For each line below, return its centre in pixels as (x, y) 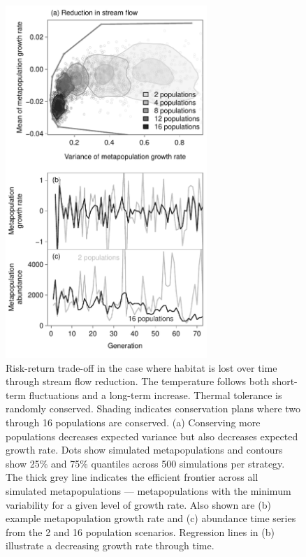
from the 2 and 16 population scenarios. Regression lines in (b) (140, 531)
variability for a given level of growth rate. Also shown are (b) (138, 504)
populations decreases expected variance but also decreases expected (152, 436)
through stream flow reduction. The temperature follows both (138, 381)
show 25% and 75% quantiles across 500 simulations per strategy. (145, 463)
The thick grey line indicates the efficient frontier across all (132, 477)
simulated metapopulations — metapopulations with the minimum (148, 491)
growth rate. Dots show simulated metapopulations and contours (144, 450)
